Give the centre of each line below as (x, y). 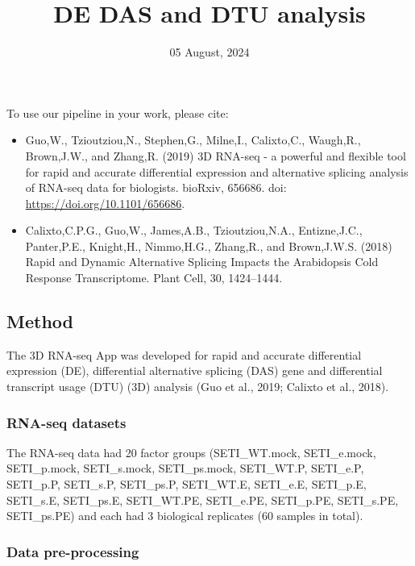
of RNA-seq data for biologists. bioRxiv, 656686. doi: (156, 187)
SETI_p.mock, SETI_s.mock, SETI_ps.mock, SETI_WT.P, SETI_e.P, (185, 468)
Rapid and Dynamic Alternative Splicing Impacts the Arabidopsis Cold (202, 262)
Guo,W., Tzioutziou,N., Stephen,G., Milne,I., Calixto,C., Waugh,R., (193, 140)
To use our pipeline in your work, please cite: (118, 112)
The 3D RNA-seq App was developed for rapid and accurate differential (184, 354)
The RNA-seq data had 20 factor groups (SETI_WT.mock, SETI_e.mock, (191, 452)
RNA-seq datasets (66, 422)
